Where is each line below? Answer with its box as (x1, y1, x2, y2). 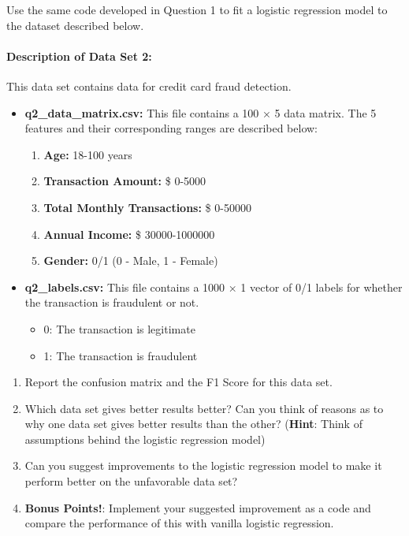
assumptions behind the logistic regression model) (24, 430, 266, 447)
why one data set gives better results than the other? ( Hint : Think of (24, 415, 363, 432)
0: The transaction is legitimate (43, 320, 195, 337)
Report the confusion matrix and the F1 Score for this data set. (24, 374, 333, 390)
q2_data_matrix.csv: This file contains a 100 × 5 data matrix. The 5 (24, 104, 377, 121)
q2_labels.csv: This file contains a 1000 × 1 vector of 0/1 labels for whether (24, 278, 403, 295)
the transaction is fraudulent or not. (24, 294, 199, 311)
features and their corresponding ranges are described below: (24, 120, 318, 136)
